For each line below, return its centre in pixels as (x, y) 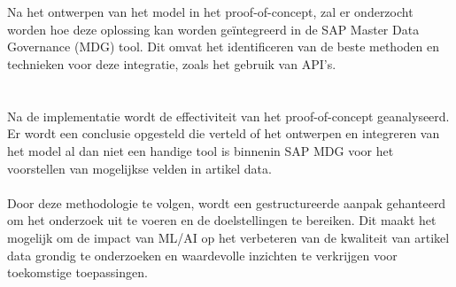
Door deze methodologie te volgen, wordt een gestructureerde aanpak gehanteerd (227, 202)
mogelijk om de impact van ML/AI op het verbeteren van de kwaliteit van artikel (228, 237)
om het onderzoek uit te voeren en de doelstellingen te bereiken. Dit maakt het (222, 220)
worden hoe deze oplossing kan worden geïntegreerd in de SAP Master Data (213, 29)
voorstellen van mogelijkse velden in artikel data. (139, 168)
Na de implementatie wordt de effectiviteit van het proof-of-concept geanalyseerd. (228, 116)
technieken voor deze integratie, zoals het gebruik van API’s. (172, 63)
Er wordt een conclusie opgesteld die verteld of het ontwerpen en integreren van (224, 133)
